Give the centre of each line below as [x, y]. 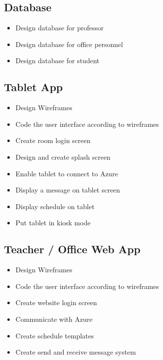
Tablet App [34, 87]
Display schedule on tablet [55, 206]
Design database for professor [59, 28]
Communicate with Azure [54, 319]
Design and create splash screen [63, 156]
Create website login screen [56, 302]
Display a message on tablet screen [68, 190]
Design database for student [57, 60]
